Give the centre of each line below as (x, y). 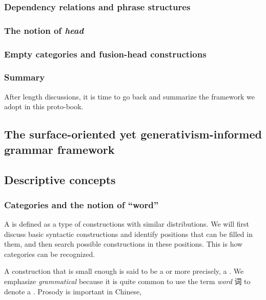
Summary (25, 77)
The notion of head (44, 30)
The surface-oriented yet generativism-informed (133, 134)
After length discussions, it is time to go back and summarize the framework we (130, 96)
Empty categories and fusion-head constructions (105, 54)
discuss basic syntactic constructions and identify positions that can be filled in (128, 234)
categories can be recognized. (50, 254)
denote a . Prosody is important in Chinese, (73, 291)
